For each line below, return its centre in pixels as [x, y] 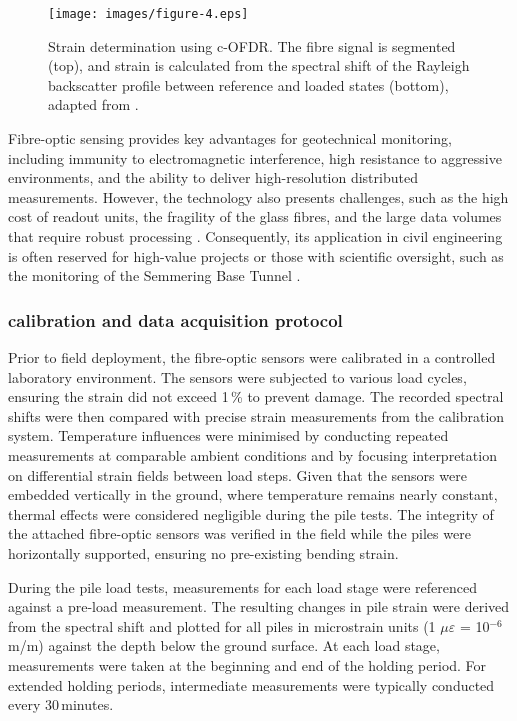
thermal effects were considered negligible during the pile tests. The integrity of [251, 513]
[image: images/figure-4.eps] [148, 14]
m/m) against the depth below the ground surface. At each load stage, [224, 645]
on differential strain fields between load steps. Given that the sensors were [237, 474]
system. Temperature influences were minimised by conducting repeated [228, 435]
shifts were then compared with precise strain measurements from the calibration [256, 415]
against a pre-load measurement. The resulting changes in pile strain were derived [259, 606]
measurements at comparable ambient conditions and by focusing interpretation [252, 454]
